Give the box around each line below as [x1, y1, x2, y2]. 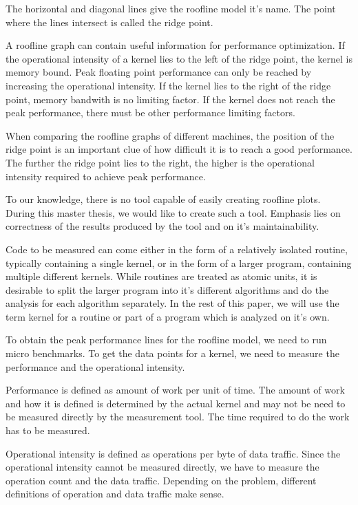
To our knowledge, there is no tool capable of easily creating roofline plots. [6, 192, 321, 206]
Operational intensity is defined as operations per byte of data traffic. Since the [6, 446, 341, 460]
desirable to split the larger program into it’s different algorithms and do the [6, 282, 329, 297]
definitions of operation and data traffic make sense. [6, 486, 224, 501]
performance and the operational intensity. [6, 359, 185, 374]
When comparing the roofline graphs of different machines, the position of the [6, 128, 335, 142]
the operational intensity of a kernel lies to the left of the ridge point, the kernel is [6, 51, 352, 65]
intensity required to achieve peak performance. [6, 169, 206, 183]
